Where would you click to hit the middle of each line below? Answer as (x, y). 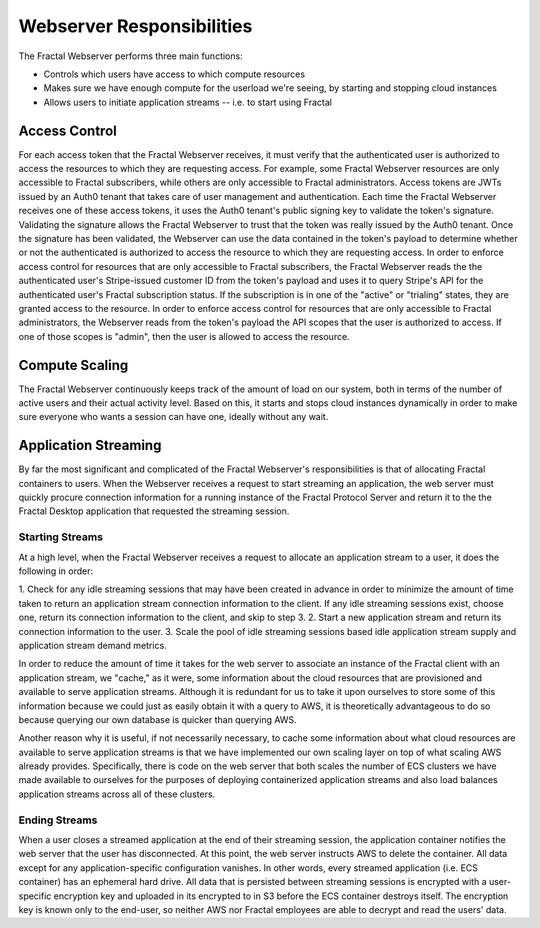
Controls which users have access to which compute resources (174, 74)
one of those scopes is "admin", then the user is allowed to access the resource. (184, 336)
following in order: (56, 571)
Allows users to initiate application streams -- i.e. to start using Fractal (187, 102)
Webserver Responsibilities (135, 26)
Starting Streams (61, 537)
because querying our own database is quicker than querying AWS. (157, 719)
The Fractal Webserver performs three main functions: (131, 56)
